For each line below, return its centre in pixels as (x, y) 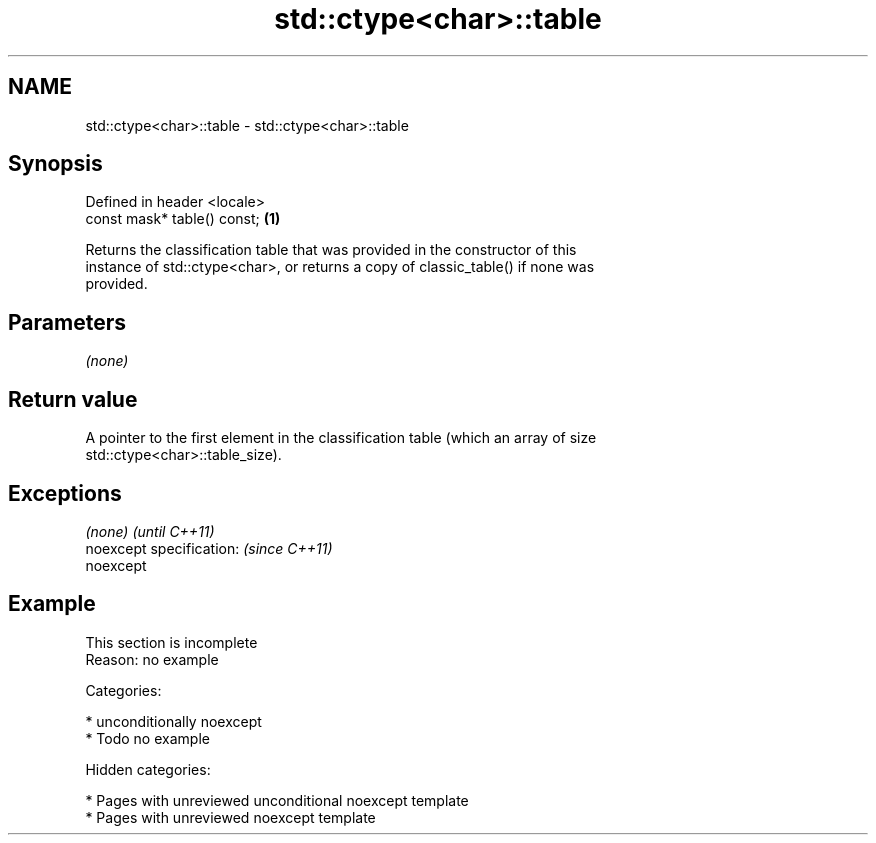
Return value (73, 399)
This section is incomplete (171, 642)
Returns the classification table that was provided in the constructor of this (331, 250)
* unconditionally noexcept (173, 721)
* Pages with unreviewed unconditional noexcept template (277, 800)
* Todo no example (147, 738)
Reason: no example (152, 659)
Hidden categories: (148, 769)
